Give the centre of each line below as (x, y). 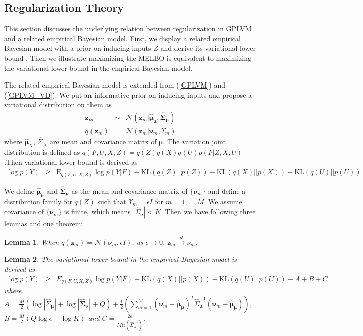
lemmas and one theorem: (44, 224)
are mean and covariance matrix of (103, 142)
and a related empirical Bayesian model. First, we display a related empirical (122, 38)
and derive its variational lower (208, 48)
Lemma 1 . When (32, 242)
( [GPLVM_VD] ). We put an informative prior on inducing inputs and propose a (128, 94)
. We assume (223, 201)
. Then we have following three (208, 212)
